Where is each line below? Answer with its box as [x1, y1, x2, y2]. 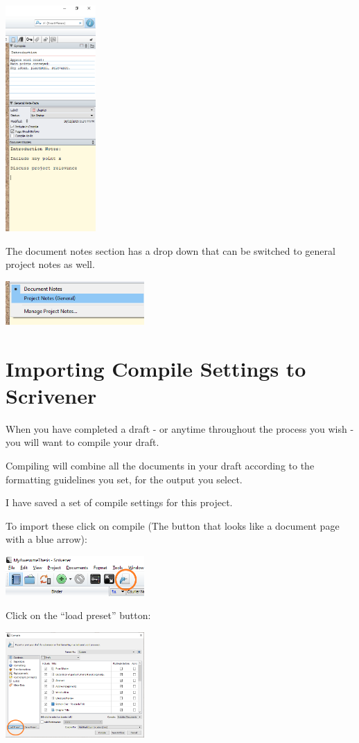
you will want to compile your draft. [6, 435, 159, 449]
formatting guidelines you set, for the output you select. [6, 472, 243, 486]
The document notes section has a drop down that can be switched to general [6, 243, 335, 258]
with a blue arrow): [6, 532, 87, 546]
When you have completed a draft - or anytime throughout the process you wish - [6, 421, 354, 436]
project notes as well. [6, 257, 95, 271]
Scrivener [6, 381, 97, 409]
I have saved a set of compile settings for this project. [6, 495, 233, 510]
